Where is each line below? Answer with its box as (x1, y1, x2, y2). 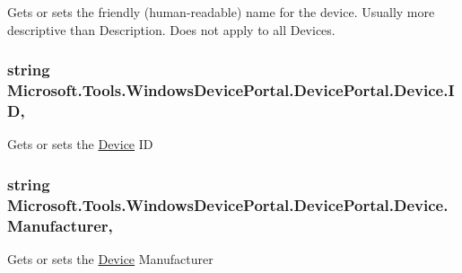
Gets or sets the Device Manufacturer (7, 249, 214, 268)
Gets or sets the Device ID (7, 135, 153, 154)
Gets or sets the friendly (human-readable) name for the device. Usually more (7, 3, 435, 21)
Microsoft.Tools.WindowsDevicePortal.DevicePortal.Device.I (7, 79, 455, 101)
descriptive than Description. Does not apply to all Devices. (7, 20, 336, 39)
